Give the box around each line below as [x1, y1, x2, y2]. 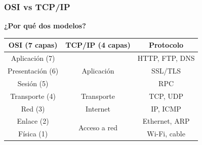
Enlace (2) [17, 116, 49, 126]
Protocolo [148, 40, 184, 50]
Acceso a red [78, 122, 118, 132]
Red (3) [21, 103, 45, 114]
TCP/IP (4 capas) [65, 40, 131, 50]
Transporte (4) [10, 90, 56, 101]
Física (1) [18, 128, 48, 139]
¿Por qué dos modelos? [4, 20, 86, 31]
